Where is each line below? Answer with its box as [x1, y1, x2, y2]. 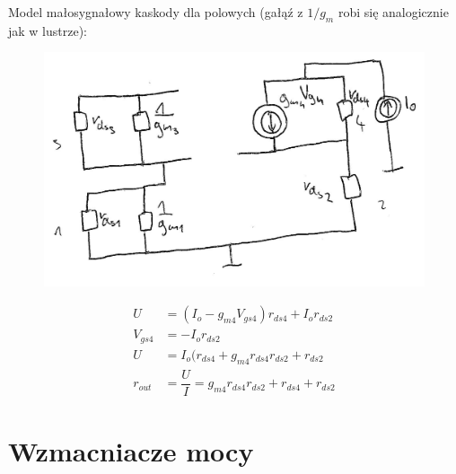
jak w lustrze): [8, 21, 88, 39]
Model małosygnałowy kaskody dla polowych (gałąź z [8, 3, 303, 21]
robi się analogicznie [338, 3, 449, 21]
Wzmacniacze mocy [8, 433, 254, 470]
